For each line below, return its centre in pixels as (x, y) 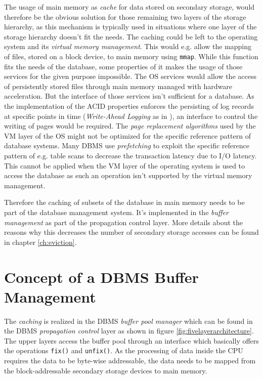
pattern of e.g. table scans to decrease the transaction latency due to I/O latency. (130, 155)
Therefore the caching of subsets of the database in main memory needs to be (124, 202)
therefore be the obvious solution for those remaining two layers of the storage (125, 16)
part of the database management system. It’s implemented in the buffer (116, 212)
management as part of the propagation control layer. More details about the (124, 222)
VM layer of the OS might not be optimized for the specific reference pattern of (127, 135)
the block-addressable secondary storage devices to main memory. (106, 370)
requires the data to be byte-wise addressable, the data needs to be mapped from (130, 361)
